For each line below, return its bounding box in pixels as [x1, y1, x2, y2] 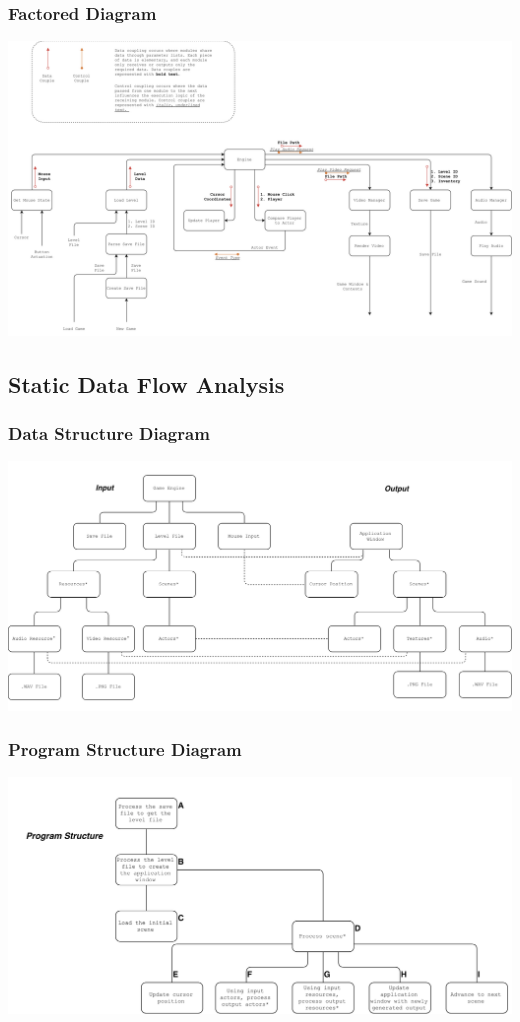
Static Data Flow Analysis [8, 368, 285, 399]
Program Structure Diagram [8, 737, 242, 762]
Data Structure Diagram [8, 420, 210, 445]
